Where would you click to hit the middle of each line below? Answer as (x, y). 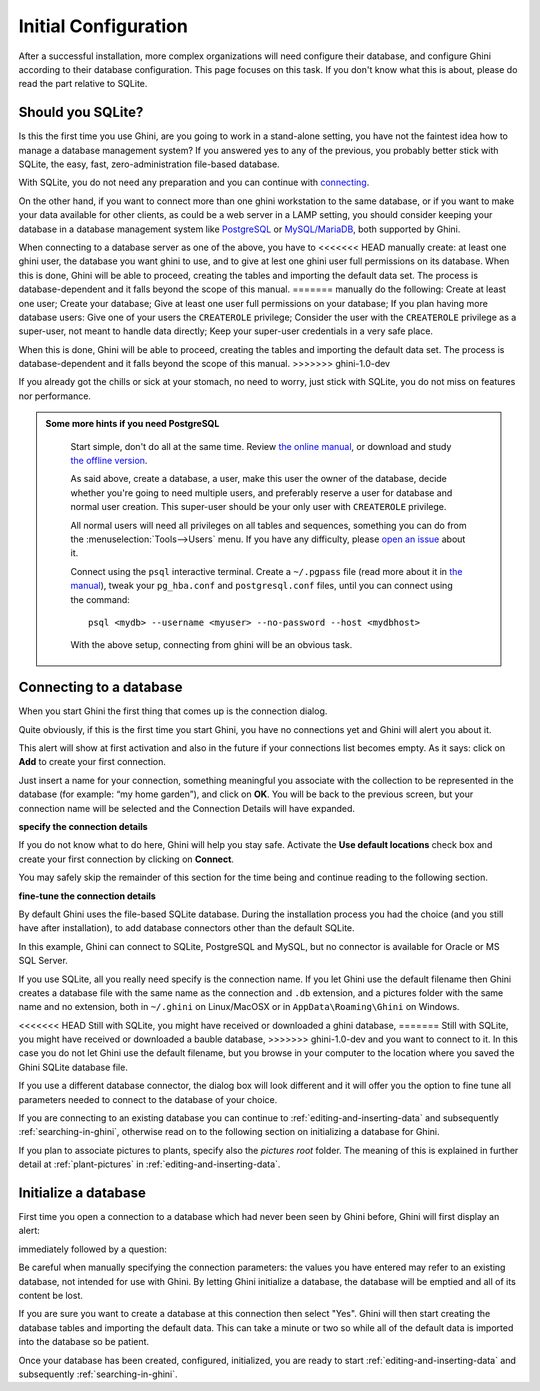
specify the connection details (83, 826)
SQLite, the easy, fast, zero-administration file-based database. (149, 164)
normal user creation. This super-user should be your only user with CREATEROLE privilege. (258, 507)
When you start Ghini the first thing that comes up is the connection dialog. (173, 711)
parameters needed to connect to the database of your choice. (148, 1099)
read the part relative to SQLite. (83, 84)
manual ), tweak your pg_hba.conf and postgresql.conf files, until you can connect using (262, 586)
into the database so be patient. (84, 1342)
